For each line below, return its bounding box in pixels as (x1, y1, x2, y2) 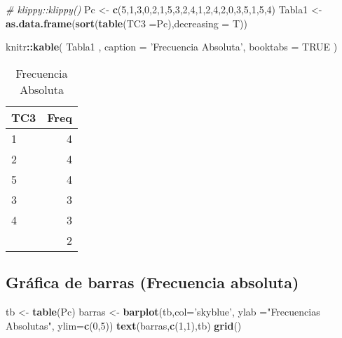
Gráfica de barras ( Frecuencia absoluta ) (6, 271, 299, 293)
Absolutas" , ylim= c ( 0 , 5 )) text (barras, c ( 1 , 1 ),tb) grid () (6, 318, 242, 332)
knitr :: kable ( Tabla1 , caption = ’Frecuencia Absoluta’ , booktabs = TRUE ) (6, 39, 338, 54)
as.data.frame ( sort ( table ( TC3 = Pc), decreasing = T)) (6, 15, 247, 30)
